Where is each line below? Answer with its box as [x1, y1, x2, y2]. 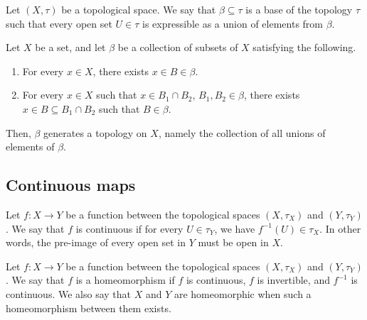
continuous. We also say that [6, 286, 132, 301]
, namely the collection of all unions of [158, 125, 326, 140]
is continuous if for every [75, 221, 183, 236]
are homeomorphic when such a [174, 286, 312, 301]
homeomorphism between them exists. [6, 300, 171, 315]
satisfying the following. [252, 40, 356, 55]
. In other [319, 221, 361, 236]
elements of [6, 139, 55, 154]
